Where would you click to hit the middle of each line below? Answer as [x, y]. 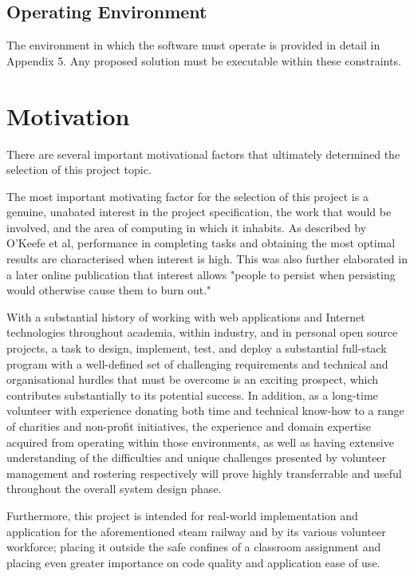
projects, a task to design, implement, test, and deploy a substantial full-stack [197, 348]
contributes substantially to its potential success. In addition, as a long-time [192, 395]
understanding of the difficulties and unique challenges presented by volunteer [197, 458]
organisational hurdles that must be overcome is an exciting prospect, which [193, 379]
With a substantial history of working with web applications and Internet [186, 316]
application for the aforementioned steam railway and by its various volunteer [196, 531]
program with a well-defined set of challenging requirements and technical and [197, 363]
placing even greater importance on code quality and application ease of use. [193, 562]
